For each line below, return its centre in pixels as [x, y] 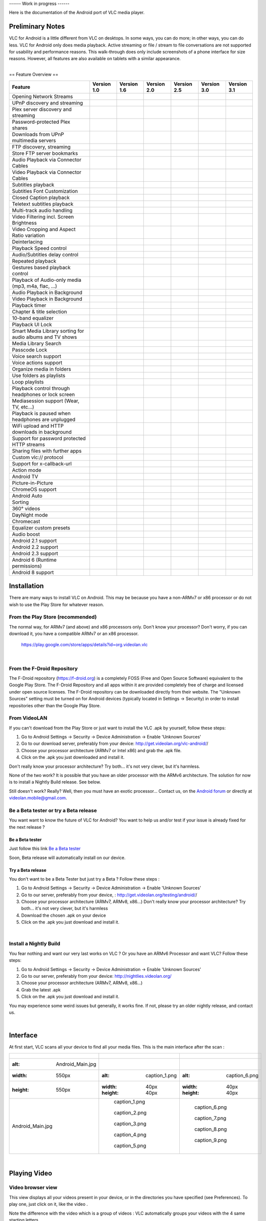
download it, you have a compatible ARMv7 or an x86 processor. [74, 634]
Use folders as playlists [39, 375]
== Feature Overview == [34, 74]
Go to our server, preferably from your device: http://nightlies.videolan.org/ [96, 976]
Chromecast [26, 521]
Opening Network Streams [42, 96]
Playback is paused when [41, 413]
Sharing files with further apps [47, 451]
